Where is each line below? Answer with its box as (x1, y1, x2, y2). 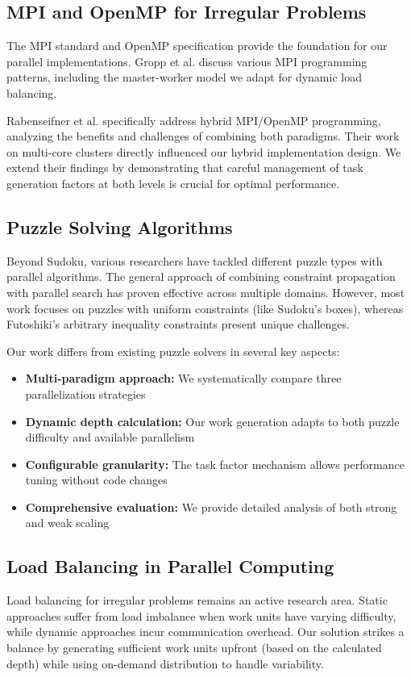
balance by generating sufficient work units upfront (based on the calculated (6, 639, 382, 656)
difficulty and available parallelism (25, 429, 195, 446)
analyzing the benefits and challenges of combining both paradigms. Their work (6, 128, 400, 144)
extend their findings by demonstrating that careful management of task (6, 159, 363, 176)
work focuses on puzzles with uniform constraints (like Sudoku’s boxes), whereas (6, 299, 404, 316)
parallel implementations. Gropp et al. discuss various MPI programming (6, 52, 367, 69)
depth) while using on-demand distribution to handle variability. (6, 655, 324, 672)
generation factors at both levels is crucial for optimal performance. (6, 174, 340, 191)
